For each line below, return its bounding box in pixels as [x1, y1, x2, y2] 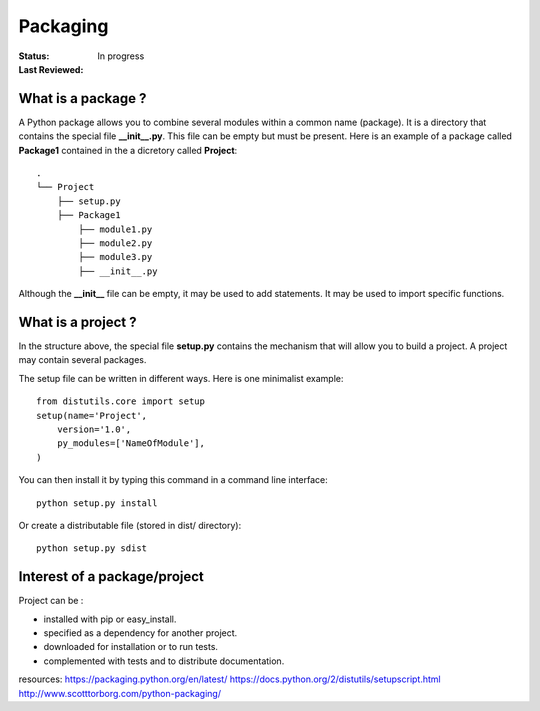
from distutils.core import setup [36, 396, 205, 407]
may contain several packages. [18, 354, 147, 366]
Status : [18, 50, 50, 62]
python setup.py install [36, 497, 158, 509]
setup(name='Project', [36, 410, 148, 421]
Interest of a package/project [18, 568, 205, 585]
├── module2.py [78, 237, 153, 249]
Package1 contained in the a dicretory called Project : [18, 144, 238, 156]
